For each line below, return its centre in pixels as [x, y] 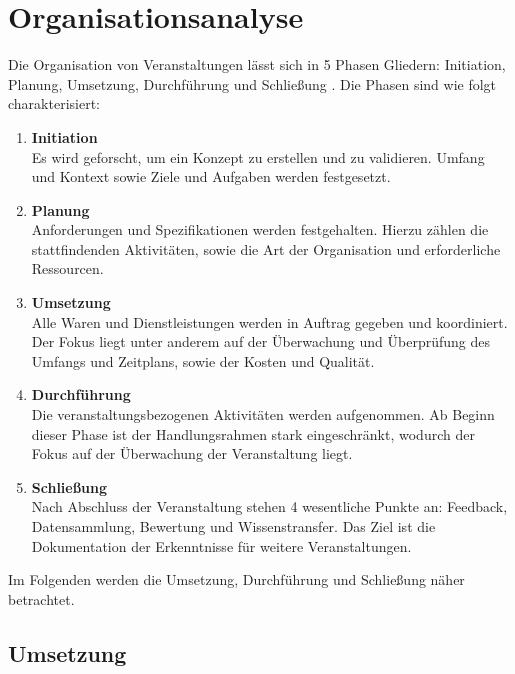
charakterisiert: [54, 103]
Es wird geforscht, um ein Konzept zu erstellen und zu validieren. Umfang [258, 156]
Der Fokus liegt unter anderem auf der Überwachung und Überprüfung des [261, 341]
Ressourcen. [67, 268]
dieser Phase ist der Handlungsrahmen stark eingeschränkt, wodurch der [253, 433]
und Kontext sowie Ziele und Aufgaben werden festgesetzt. [211, 176]
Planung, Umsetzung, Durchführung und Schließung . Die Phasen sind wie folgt [252, 83]
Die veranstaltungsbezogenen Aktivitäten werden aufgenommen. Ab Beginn [263, 414]
